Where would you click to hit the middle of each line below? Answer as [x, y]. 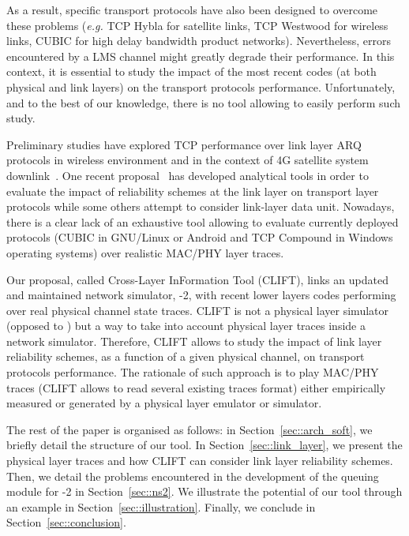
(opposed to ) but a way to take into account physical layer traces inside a [186, 326]
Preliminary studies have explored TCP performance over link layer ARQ [184, 144]
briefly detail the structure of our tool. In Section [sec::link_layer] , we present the [204, 445]
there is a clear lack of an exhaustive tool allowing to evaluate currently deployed [203, 221]
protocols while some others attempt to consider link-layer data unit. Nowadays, [201, 206]
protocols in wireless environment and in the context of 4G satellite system [188, 160]
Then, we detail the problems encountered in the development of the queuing [193, 476]
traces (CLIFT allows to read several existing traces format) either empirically [196, 387]
